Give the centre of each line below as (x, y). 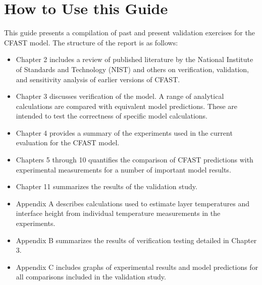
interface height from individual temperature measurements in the (118, 213)
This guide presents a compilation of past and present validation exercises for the (129, 33)
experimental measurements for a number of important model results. (123, 169)
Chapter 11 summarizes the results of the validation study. (107, 186)
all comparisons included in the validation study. (91, 277)
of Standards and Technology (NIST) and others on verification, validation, (132, 69)
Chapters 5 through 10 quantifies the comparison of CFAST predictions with (135, 160)
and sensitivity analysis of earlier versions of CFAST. (98, 79)
